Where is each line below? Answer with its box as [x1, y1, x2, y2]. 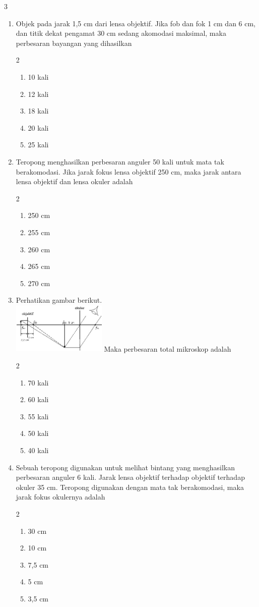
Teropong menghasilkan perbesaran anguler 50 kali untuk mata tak [16, 156, 224, 167]
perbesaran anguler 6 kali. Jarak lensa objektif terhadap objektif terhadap [16, 472, 245, 482]
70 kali [28, 377, 49, 388]
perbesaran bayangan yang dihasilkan [16, 37, 132, 48]
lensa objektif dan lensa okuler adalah [16, 176, 133, 187]
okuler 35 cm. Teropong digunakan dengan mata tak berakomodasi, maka [16, 481, 244, 492]
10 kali [28, 71, 49, 82]
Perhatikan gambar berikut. [16, 295, 102, 305]
